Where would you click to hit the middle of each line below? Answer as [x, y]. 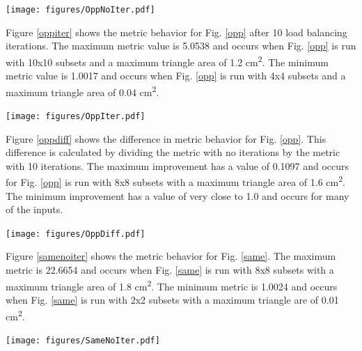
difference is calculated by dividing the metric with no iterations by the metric [173, 152]
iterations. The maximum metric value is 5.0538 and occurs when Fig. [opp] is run [181, 46]
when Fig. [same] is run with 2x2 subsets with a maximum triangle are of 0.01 [172, 299]
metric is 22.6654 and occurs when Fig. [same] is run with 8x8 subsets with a [170, 270]
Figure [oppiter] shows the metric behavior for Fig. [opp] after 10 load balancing [176, 32]
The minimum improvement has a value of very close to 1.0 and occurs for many [178, 195]
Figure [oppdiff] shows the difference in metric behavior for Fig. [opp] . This [166, 138]
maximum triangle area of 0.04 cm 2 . [82, 91]
